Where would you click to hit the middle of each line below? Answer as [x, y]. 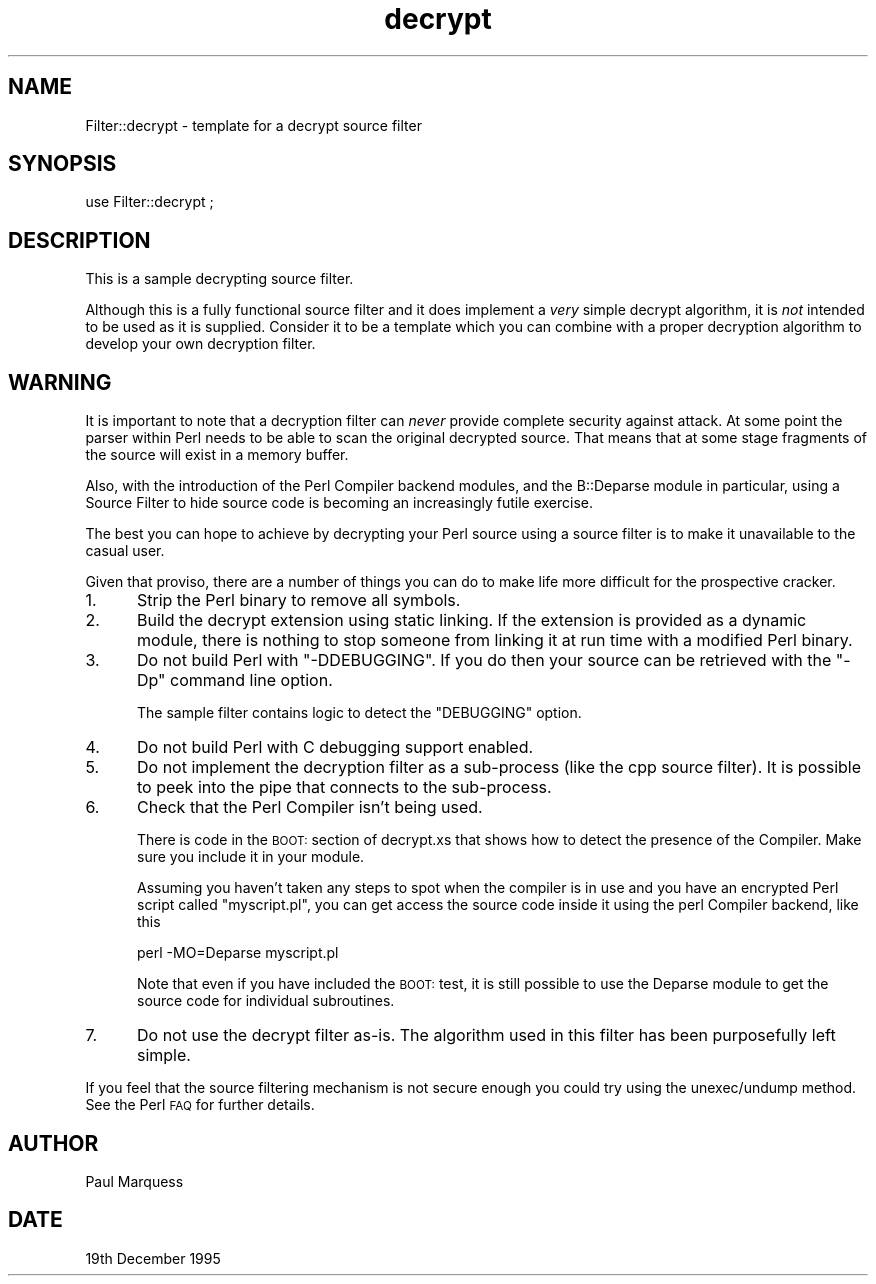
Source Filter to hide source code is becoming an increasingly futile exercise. [339, 503]
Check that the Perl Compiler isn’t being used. [309, 807]
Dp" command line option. [234, 680]
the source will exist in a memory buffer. [217, 455]
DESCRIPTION [79, 240]
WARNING [60, 382]
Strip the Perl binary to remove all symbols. [298, 600]
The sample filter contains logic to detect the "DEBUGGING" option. [359, 713]
